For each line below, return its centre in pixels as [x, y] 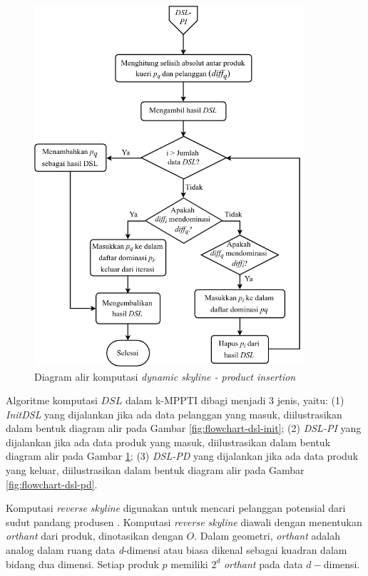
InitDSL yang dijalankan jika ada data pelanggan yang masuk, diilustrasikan [174, 414]
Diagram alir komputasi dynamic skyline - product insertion [165, 376]
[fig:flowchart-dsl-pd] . [52, 484]
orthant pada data [263, 564]
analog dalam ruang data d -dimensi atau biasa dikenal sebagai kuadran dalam [177, 550]
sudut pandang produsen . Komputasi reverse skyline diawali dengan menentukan [184, 521]
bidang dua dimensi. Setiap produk [82, 564]
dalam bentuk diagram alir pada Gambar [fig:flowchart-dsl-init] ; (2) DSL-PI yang [184, 428]
